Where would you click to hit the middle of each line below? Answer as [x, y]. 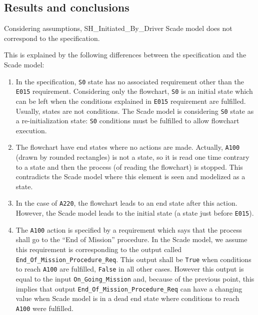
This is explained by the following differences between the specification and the [125, 55]
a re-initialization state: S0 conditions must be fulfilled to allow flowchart [127, 121]
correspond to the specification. [52, 38]
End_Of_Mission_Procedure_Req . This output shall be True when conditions [133, 259]
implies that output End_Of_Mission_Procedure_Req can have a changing [129, 288]
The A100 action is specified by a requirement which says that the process [129, 229]
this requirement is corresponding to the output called [99, 249]
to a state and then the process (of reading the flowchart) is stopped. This [129, 166]
